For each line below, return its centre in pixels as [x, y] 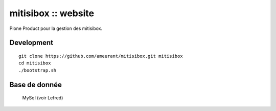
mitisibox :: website [52, 13]
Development [31, 43]
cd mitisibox [35, 63]
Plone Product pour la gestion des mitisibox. [56, 28]
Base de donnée [36, 84]
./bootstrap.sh [38, 70]
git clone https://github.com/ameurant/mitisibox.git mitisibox [101, 56]
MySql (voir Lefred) [43, 98]
